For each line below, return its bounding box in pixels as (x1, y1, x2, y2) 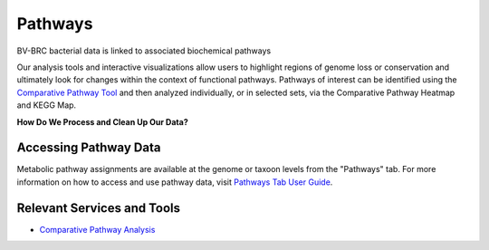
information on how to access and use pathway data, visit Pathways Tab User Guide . (16, 177, 333, 187)
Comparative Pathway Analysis (39, 224, 156, 235)
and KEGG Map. (16, 100, 77, 111)
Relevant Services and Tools (16, 200, 181, 216)
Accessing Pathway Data (16, 140, 161, 156)
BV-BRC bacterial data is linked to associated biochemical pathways (16, 45, 272, 56)
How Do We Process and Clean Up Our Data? (16, 116, 189, 127)
